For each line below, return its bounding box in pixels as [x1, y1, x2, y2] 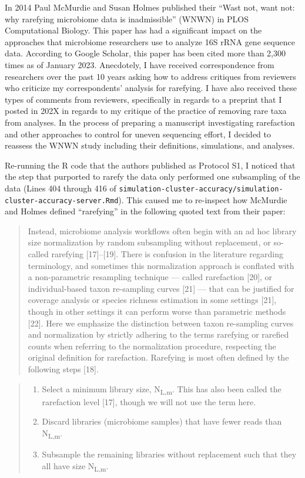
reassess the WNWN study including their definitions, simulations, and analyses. [5, 139, 295, 152]
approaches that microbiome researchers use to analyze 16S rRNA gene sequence [5, 35, 295, 48]
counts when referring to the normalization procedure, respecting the [28, 339, 276, 352]
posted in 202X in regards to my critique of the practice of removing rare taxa [5, 105, 287, 117]
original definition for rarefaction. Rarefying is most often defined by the [28, 351, 289, 363]
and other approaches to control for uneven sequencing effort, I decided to [5, 127, 272, 140]
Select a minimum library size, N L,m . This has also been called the [42, 382, 281, 396]
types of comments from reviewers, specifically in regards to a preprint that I [5, 93, 282, 105]
